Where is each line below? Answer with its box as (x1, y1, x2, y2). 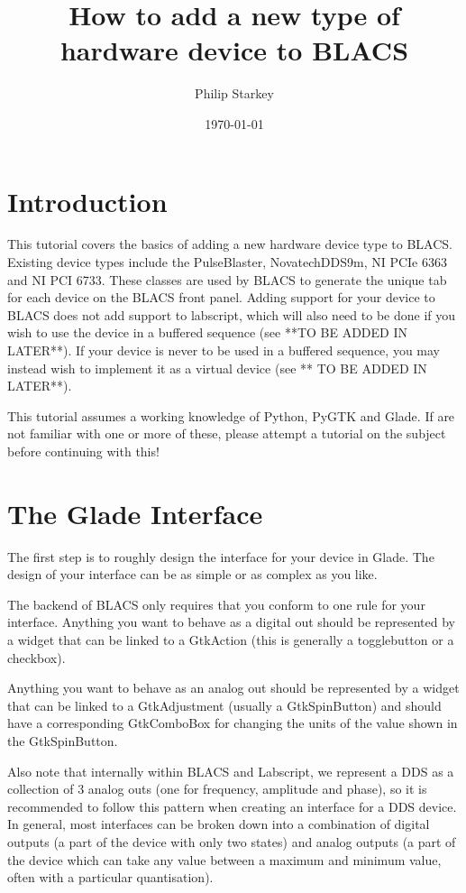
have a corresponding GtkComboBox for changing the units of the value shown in (7, 713, 458, 732)
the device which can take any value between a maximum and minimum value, (7, 850, 442, 869)
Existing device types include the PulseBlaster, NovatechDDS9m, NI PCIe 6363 (7, 253, 447, 272)
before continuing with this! (7, 441, 160, 460)
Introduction (7, 182, 168, 219)
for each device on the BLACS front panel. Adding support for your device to (7, 288, 435, 307)
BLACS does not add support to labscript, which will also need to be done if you (7, 305, 456, 324)
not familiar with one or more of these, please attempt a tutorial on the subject (7, 424, 446, 443)
